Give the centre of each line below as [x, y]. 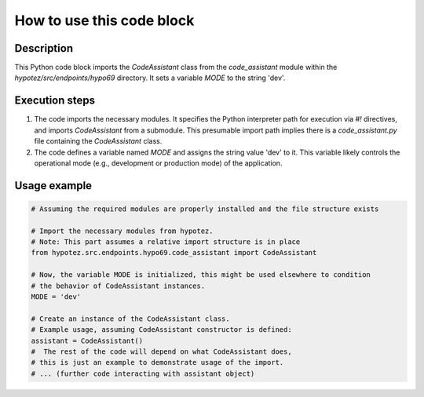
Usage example [53, 186]
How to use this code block [104, 20]
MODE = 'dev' [56, 297]
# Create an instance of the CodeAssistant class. [131, 319]
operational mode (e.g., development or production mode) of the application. [158, 163]
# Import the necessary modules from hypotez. [122, 231]
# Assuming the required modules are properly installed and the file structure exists [205, 209]
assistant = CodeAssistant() [87, 341]
